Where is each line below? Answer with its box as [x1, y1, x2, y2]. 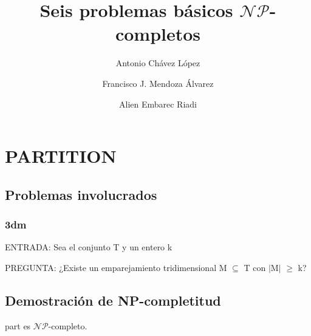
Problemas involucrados [5, 185, 157, 204]
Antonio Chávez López [115, 57, 200, 69]
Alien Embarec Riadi [119, 97, 197, 110]
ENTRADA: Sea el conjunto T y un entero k [5, 241, 173, 253]
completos [115, 21, 201, 46]
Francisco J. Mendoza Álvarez [102, 77, 214, 89]
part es [5, 319, 31, 332]
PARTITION [5, 143, 117, 168]
